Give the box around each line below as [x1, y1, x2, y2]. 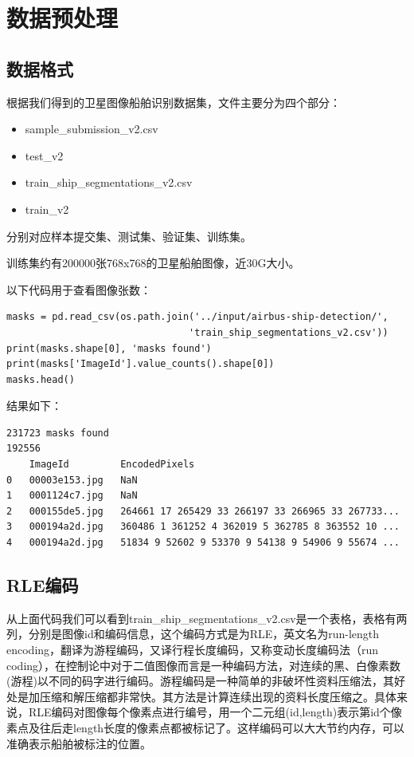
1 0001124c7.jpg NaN [6, 490, 138, 502]
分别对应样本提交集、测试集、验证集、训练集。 [6, 227, 252, 244]
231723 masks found [6, 427, 109, 439]
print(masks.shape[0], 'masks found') [6, 342, 212, 354]
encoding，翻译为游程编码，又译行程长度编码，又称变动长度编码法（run [6, 641, 379, 658]
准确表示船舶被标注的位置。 [6, 735, 151, 751]
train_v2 [25, 200, 69, 217]
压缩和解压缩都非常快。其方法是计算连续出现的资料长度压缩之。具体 [39, 688, 396, 704]
